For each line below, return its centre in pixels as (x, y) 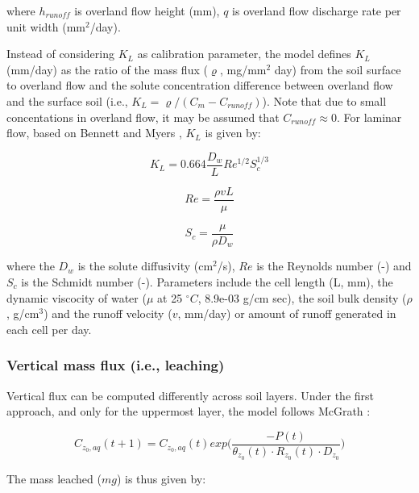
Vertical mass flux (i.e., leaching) (116, 365)
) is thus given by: (161, 478)
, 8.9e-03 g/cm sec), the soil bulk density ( (302, 297)
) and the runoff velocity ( (108, 313)
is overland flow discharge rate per (317, 10)
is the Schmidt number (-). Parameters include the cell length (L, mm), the (207, 281)
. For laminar (369, 117)
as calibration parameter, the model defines (244, 54)
